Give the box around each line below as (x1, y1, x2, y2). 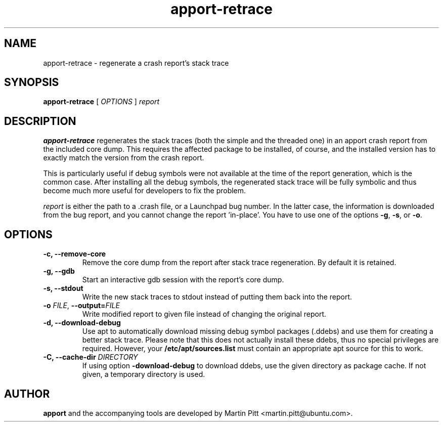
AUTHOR (4, 387, 50, 400)
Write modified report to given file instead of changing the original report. (82, 310, 326, 319)
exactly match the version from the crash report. (43, 153, 204, 162)
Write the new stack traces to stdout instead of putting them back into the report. (82, 292, 352, 302)
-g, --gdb (43, 267, 75, 276)
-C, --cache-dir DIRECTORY (43, 353, 138, 362)
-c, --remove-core (43, 249, 106, 259)
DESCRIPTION (4, 114, 76, 127)
